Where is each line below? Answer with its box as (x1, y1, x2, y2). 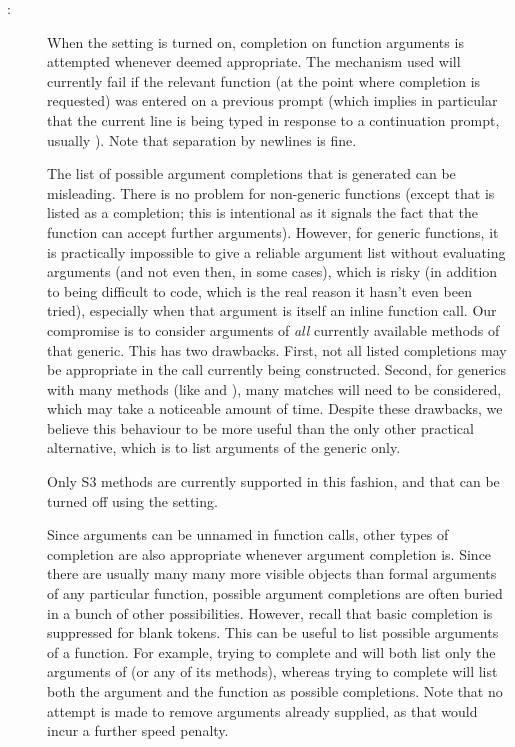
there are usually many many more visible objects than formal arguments (47, 563, 497, 584)
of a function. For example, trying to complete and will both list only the (47, 641, 496, 662)
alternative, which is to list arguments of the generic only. (47, 437, 401, 458)
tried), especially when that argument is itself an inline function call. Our (47, 300, 497, 321)
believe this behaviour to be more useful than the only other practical (47, 417, 474, 438)
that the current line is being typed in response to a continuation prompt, (47, 109, 500, 130)
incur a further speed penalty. (47, 720, 229, 741)
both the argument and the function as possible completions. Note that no (47, 681, 503, 701)
